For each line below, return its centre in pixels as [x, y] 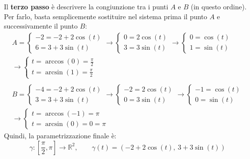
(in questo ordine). [219, 6]
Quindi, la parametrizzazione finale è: [60, 136]
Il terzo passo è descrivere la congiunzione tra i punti [86, 6]
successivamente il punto [41, 26]
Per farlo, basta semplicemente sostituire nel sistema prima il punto [106, 16]
